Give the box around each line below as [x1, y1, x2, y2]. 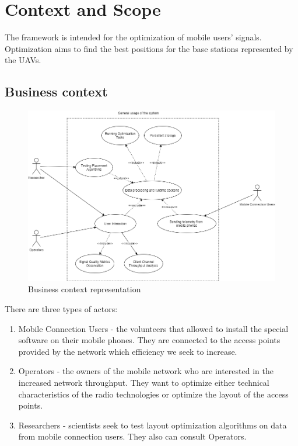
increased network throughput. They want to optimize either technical [18, 376, 269, 388]
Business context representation [28, 283, 141, 295]
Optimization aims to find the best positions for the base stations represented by [5, 42, 293, 54]
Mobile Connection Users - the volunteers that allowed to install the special [18, 322, 289, 334]
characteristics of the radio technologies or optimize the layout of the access [18, 388, 289, 400]
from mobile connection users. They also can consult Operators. [18, 430, 247, 442]
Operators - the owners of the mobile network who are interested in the [18, 365, 274, 377]
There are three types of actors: [5, 302, 118, 314]
